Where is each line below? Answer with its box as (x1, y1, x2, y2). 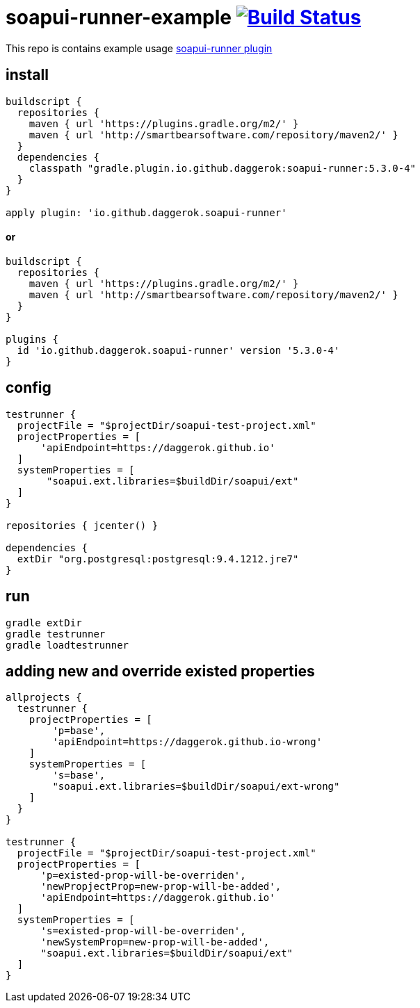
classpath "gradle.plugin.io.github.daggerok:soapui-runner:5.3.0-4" (29, 162, 417, 174)
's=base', (52, 770, 106, 781)
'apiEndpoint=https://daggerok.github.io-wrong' (52, 736, 323, 748)
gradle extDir (6, 617, 82, 628)
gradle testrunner (6, 628, 106, 640)
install (6, 66, 49, 84)
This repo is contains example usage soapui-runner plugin (6, 42, 273, 54)
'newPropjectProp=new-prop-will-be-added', (40, 881, 282, 893)
